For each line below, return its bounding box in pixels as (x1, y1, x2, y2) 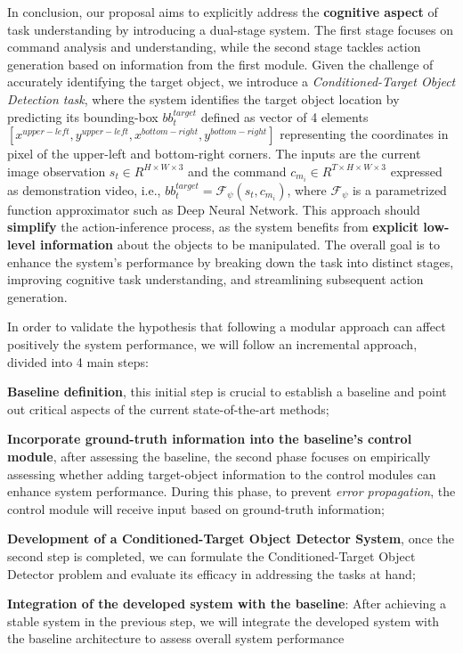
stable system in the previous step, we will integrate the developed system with (7, 611, 440, 630)
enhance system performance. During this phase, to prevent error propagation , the (7, 482, 456, 501)
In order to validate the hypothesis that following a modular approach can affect (7, 317, 446, 336)
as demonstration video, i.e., (7, 180, 161, 199)
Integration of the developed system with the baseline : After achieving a (7, 594, 447, 613)
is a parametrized (352, 180, 447, 199)
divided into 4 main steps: (7, 352, 149, 371)
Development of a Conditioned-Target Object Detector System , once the (7, 529, 454, 548)
